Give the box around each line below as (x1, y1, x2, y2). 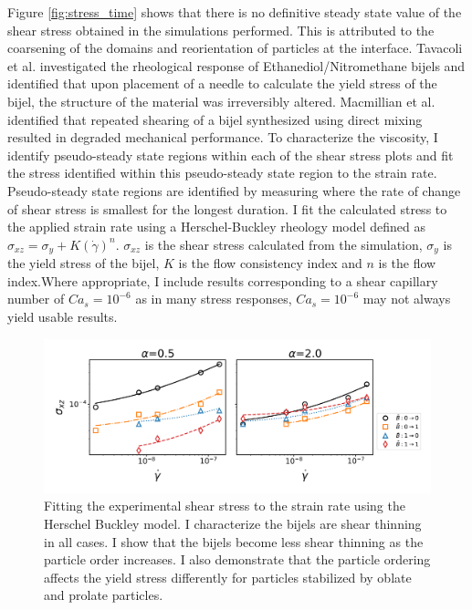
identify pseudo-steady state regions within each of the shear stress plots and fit (7, 145, 454, 164)
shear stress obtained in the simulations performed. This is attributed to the (7, 20, 435, 39)
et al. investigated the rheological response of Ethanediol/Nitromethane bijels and (7, 56, 466, 75)
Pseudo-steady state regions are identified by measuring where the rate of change (7, 181, 461, 200)
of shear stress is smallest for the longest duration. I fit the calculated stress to (7, 199, 447, 218)
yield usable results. (7, 306, 118, 326)
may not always (362, 289, 451, 308)
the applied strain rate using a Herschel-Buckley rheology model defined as (7, 217, 425, 236)
